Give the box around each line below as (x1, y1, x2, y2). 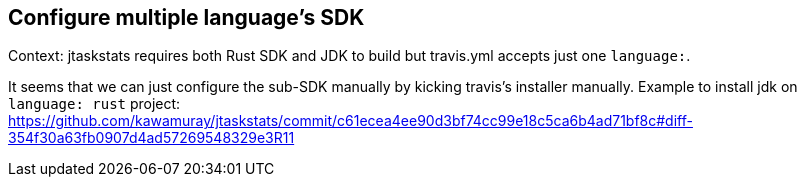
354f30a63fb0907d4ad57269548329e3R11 (8, 129, 295, 147)
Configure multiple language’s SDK (8, 5, 365, 30)
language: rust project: (8, 95, 181, 113)
